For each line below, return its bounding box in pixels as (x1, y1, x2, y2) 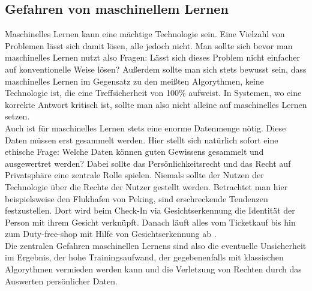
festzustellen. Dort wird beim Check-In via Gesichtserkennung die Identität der (5, 204, 295, 217)
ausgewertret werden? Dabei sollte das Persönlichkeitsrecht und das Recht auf (5, 157, 291, 169)
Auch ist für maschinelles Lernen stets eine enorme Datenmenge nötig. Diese (5, 121, 286, 134)
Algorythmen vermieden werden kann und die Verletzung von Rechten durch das (5, 263, 302, 275)
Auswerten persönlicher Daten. (5, 274, 118, 287)
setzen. (5, 110, 30, 122)
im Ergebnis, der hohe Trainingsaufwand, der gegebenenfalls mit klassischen (5, 251, 284, 263)
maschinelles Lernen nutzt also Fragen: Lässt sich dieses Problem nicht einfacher (5, 51, 300, 64)
